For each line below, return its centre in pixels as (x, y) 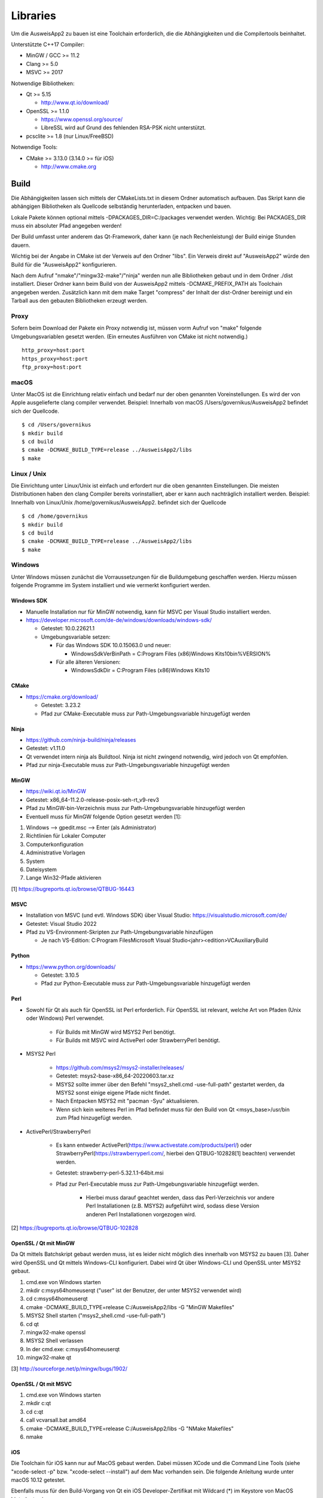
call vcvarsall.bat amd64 (56, 1420)
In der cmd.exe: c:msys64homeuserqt (73, 1349)
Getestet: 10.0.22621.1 (68, 629)
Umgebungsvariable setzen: (76, 637)
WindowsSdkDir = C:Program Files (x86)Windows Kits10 (140, 671)
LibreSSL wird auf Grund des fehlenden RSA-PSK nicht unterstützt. (124, 128)
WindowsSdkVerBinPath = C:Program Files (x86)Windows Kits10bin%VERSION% (171, 654)
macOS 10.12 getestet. (38, 1480)
